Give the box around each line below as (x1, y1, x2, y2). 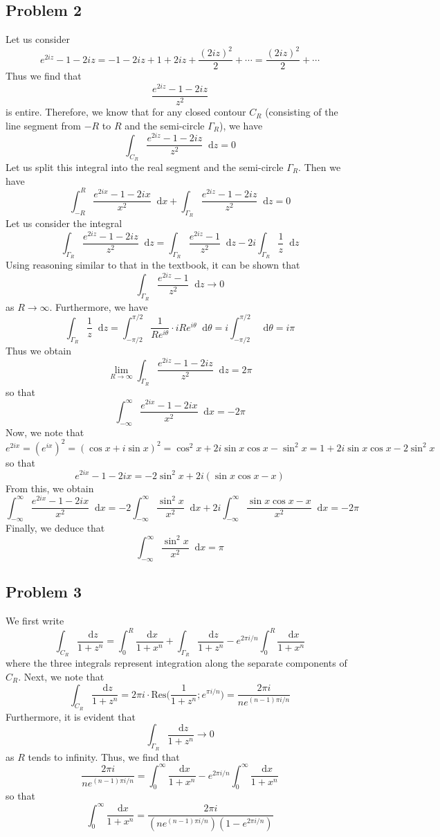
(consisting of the (265, 105, 338, 119)
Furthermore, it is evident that (6, 709, 136, 723)
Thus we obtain (6, 343, 71, 357)
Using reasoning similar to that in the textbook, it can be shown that (6, 258, 300, 272)
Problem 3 (6, 581, 82, 602)
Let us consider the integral (6, 215, 122, 230)
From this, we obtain (6, 480, 94, 495)
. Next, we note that (18, 669, 104, 683)
